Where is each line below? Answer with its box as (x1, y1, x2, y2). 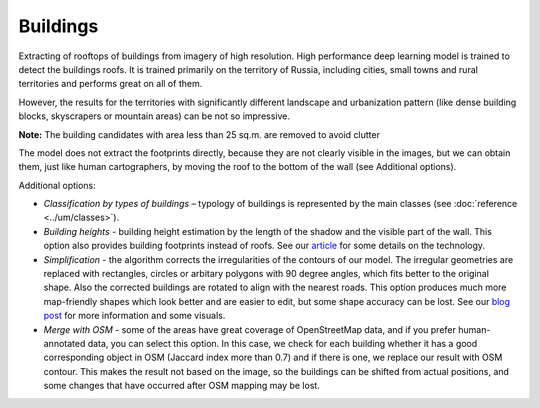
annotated (43, 337, 86, 349)
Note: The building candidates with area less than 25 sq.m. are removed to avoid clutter (18, 128, 380, 140)
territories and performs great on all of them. (18, 78, 203, 90)
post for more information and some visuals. (43, 310, 226, 322)
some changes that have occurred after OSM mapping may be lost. (43, 380, 320, 392)
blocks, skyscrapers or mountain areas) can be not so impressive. (18, 110, 290, 122)
